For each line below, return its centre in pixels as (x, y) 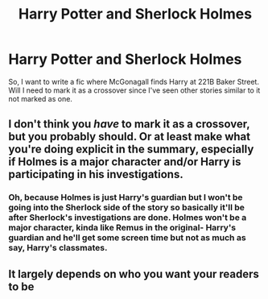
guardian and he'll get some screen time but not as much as (128, 238)
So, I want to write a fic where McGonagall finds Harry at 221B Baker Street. (134, 81)
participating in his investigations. (96, 174)
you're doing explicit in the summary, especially (131, 149)
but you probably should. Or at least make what (130, 137)
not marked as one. (40, 98)
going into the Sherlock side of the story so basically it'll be (127, 208)
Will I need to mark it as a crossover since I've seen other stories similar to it (134, 90)
